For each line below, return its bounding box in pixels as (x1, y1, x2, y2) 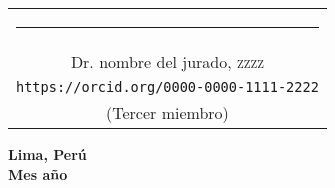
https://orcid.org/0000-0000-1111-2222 (16, 79, 319, 95)
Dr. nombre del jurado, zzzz (70, 50, 264, 73)
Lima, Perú (8, 144, 87, 164)
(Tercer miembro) (106, 101, 229, 124)
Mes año (8, 163, 68, 184)
